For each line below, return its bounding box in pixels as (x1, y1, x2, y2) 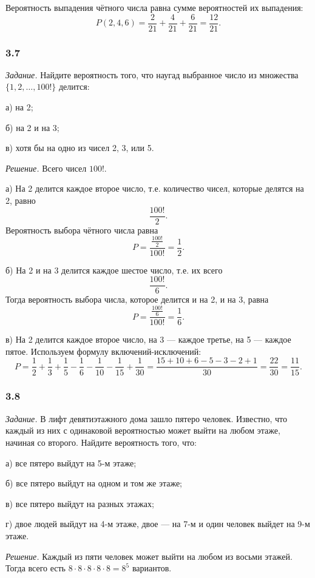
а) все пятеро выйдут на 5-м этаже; (5, 456, 137, 469)
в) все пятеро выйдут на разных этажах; (5, 497, 154, 509)
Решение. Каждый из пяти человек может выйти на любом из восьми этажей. (5, 549, 293, 562)
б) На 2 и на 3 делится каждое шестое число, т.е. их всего (5, 263, 223, 276)
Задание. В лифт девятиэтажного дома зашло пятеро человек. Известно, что (5, 412, 288, 425)
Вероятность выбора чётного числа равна (5, 223, 158, 236)
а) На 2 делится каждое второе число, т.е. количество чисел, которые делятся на (5, 182, 304, 195)
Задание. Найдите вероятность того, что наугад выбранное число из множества (5, 68, 299, 81)
